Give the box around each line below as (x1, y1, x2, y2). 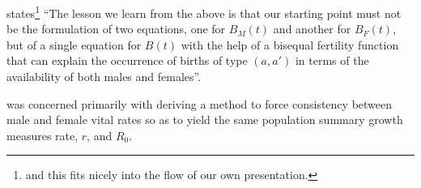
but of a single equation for (6, 36, 142, 53)
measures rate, (6, 126, 79, 143)
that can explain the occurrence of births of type (6, 52, 248, 69)
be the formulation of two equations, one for (6, 20, 226, 37)
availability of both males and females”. (6, 68, 202, 85)
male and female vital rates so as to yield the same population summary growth (6, 111, 403, 128)
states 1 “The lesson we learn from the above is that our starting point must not (6, 2, 402, 21)
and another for (273, 20, 351, 37)
